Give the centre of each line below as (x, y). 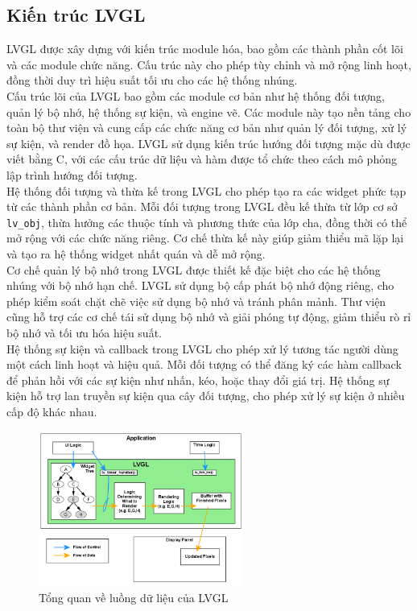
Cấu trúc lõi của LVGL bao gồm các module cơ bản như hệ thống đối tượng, (196, 95)
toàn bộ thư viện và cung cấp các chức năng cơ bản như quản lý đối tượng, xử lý (207, 128)
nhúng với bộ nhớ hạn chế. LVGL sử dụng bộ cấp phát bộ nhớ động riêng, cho (200, 285)
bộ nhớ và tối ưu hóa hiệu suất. (84, 332)
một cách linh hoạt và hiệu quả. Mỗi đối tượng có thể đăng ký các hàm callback (204, 364)
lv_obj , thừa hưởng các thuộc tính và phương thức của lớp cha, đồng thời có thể (207, 222)
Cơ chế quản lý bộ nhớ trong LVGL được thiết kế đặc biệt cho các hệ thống (194, 269)
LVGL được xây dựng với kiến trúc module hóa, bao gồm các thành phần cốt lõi (205, 49)
